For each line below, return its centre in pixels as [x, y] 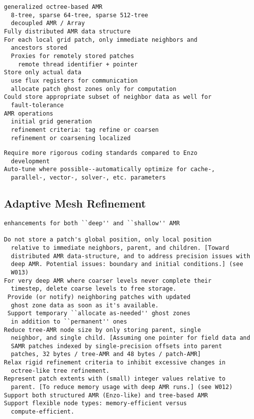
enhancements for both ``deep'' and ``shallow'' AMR [92, 223]
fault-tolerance [37, 105]
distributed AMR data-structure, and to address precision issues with [131, 256]
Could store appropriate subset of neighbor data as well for [108, 97]
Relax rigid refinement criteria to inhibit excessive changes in [115, 363]
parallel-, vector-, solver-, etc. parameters [88, 178]
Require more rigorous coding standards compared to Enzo [101, 153]
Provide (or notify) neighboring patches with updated [99, 297]
